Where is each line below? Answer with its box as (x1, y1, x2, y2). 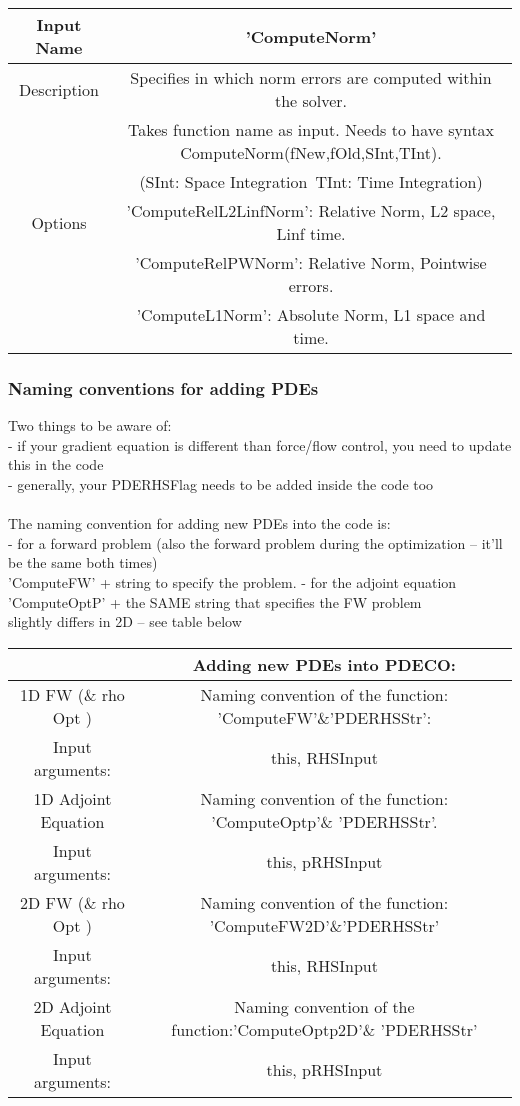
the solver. (274, 89, 348, 112)
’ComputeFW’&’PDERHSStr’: (217, 705, 432, 729)
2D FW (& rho (19, 890, 125, 914)
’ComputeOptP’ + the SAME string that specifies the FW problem (8, 591, 422, 612)
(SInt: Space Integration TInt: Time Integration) (139, 170, 483, 193)
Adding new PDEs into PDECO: (192, 652, 456, 676)
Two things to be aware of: (8, 415, 172, 436)
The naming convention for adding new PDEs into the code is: (8, 513, 391, 534)
